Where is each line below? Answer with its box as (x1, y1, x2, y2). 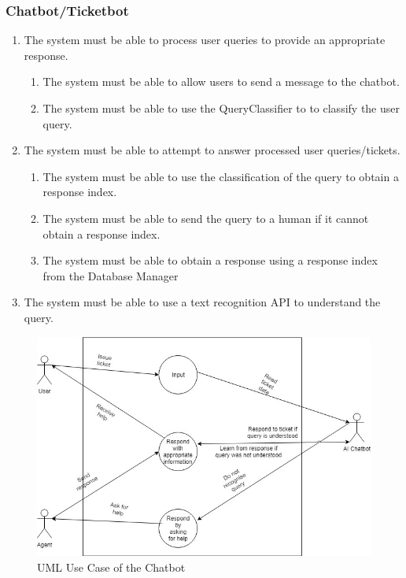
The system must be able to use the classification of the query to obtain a (42, 168, 399, 184)
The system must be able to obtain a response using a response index (42, 252, 378, 269)
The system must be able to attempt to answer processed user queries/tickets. (24, 142, 400, 158)
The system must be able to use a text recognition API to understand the (24, 294, 381, 310)
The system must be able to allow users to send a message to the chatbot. (42, 73, 400, 90)
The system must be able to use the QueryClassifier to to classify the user (42, 100, 400, 116)
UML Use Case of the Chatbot (37, 558, 186, 575)
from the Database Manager (42, 267, 179, 283)
